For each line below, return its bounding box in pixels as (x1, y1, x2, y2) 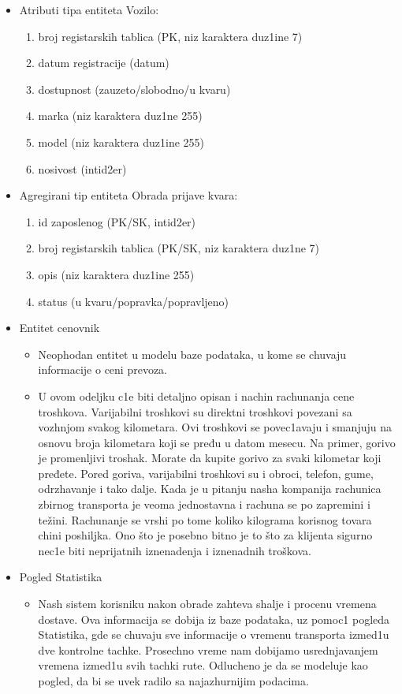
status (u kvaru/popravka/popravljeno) (38, 293, 229, 309)
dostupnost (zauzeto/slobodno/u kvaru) (38, 80, 231, 97)
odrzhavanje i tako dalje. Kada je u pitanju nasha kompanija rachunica (38, 480, 382, 497)
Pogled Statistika (19, 569, 102, 585)
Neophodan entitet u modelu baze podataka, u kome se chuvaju (38, 345, 347, 362)
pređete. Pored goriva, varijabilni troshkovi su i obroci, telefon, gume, (38, 465, 374, 481)
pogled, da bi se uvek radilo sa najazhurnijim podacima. (38, 673, 309, 688)
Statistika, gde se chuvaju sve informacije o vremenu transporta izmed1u (38, 626, 389, 643)
